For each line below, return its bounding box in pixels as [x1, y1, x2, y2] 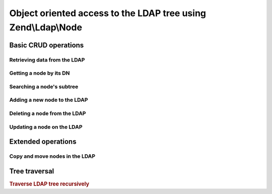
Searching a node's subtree [9, 83, 79, 90]
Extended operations [9, 138, 77, 146]
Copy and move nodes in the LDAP [9, 153, 96, 160]
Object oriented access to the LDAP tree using [9, 8, 207, 19]
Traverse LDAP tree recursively [9, 180, 90, 187]
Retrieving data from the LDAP [9, 56, 85, 63]
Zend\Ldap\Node [9, 22, 83, 33]
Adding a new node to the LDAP [9, 96, 88, 103]
